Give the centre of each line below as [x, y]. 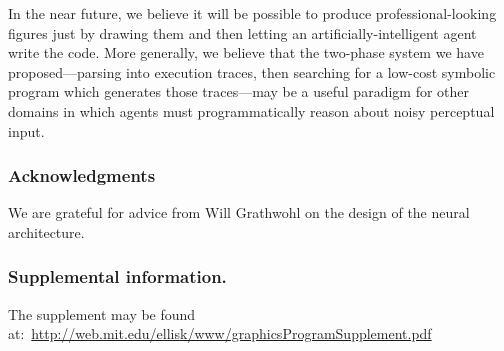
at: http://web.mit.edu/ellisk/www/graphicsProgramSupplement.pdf [220, 333]
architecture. [46, 231]
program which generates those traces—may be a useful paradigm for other [239, 91]
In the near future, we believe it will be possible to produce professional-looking [252, 13]
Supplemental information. [117, 276]
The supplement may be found [102, 313]
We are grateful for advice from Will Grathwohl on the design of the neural [239, 212]
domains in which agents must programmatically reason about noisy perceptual [251, 110]
